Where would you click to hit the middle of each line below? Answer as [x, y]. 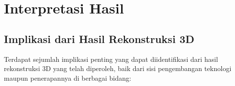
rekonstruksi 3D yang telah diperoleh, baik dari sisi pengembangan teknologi [118, 68]
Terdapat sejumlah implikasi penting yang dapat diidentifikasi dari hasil [111, 59]
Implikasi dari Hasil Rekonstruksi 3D [99, 38]
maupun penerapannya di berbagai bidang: [68, 78]
